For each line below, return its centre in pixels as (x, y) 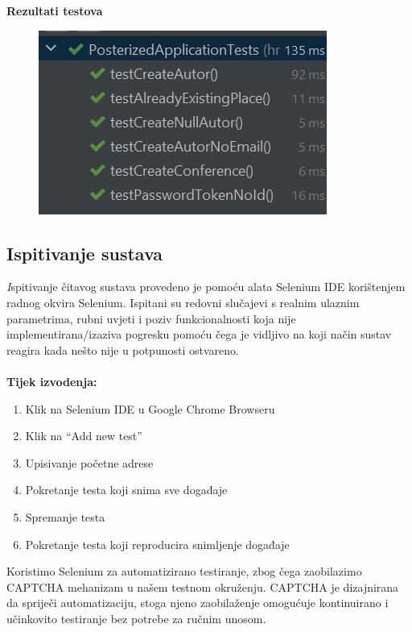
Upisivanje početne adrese (89, 462)
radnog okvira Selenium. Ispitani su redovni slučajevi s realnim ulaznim (183, 302)
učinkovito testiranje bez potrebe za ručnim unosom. (136, 618)
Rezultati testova (55, 10)
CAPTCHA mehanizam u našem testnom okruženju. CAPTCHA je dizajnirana (203, 586)
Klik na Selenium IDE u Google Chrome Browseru (150, 408)
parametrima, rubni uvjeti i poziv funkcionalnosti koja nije (151, 318)
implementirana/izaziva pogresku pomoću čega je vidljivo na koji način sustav (199, 334)
